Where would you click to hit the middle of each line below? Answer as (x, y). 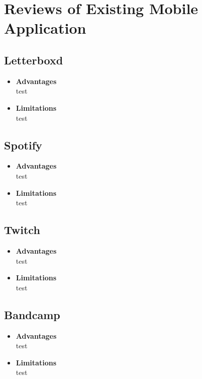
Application (45, 28)
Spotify (23, 145)
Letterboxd (34, 60)
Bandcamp (32, 314)
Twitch (22, 230)
